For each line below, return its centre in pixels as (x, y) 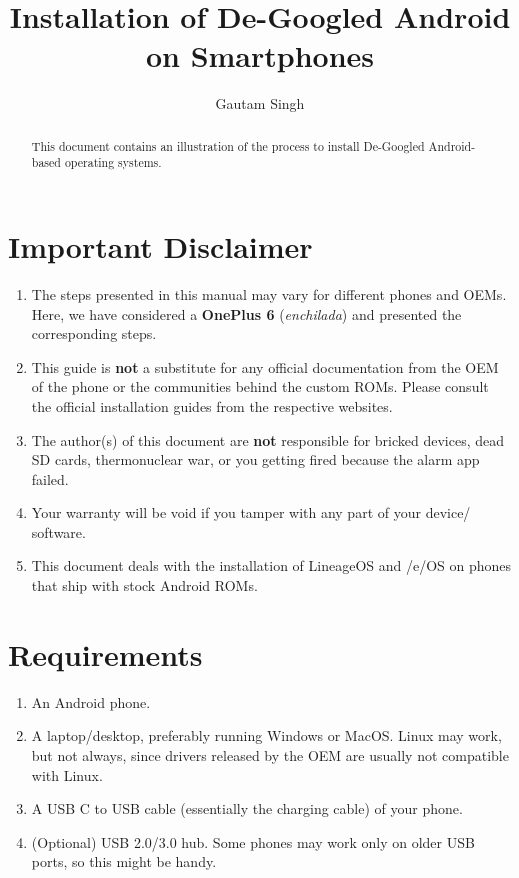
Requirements (105, 653)
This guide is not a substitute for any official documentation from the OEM (265, 366)
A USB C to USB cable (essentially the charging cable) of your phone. (247, 808)
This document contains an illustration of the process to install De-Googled (228, 145)
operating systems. (113, 162)
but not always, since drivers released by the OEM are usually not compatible (270, 754)
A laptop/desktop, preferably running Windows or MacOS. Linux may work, (266, 735)
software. (58, 531)
